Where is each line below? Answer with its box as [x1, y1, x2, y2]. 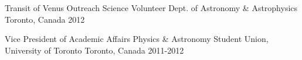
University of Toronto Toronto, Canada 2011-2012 [5, 44, 184, 56]
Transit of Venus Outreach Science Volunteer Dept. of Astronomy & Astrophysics [5, 2, 298, 13]
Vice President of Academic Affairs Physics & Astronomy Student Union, [5, 33, 269, 45]
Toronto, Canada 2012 [5, 13, 85, 25]
